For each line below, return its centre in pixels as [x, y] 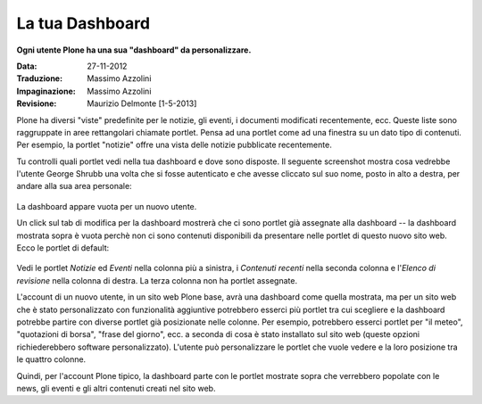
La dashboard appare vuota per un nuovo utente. [107, 206]
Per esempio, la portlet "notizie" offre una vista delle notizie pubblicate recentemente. [174, 145]
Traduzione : [39, 78]
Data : [27, 66]
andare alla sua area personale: [75, 186]
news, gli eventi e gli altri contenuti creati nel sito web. [116, 388]
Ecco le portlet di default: [63, 248]
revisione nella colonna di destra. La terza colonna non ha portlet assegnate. [157, 280]
